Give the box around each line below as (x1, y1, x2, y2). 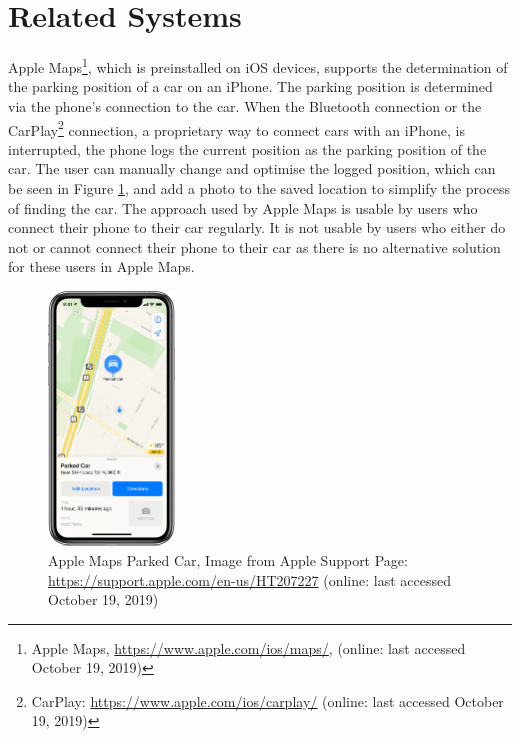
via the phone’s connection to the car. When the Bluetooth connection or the (8, 95, 482, 116)
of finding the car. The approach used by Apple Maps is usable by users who (8, 197, 478, 218)
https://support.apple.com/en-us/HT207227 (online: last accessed (48, 569, 452, 590)
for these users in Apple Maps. (8, 256, 195, 277)
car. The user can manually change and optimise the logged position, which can (8, 158, 496, 179)
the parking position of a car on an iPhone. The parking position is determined (8, 76, 493, 97)
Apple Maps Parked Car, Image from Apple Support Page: (48, 549, 408, 570)
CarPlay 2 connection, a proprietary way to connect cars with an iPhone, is (8, 116, 465, 140)
